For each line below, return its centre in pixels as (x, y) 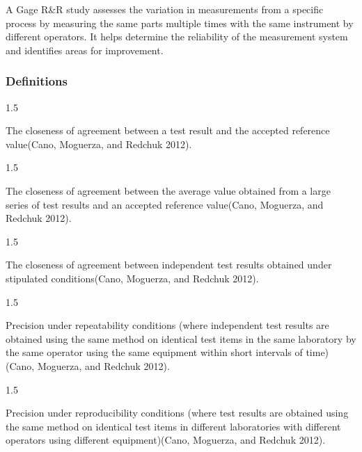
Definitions (37, 81)
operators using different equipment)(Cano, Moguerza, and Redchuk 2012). (166, 440)
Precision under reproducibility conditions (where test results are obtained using (177, 413)
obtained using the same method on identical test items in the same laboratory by (181, 338)
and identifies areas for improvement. (85, 50)
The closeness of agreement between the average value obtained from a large (168, 190)
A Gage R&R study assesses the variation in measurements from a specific (165, 9)
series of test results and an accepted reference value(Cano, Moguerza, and (165, 204)
